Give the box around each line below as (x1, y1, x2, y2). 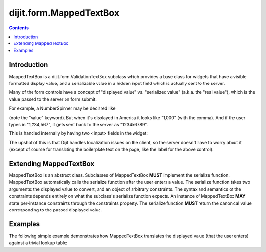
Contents (9, 25, 29, 31)
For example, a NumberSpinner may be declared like (9, 105, 116, 111)
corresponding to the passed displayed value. (9, 207, 102, 212)
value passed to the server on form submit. (9, 96, 97, 102)
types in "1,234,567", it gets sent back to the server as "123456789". (9, 121, 148, 127)
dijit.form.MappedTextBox (9, 7, 120, 18)
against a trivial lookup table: (9, 240, 67, 246)
